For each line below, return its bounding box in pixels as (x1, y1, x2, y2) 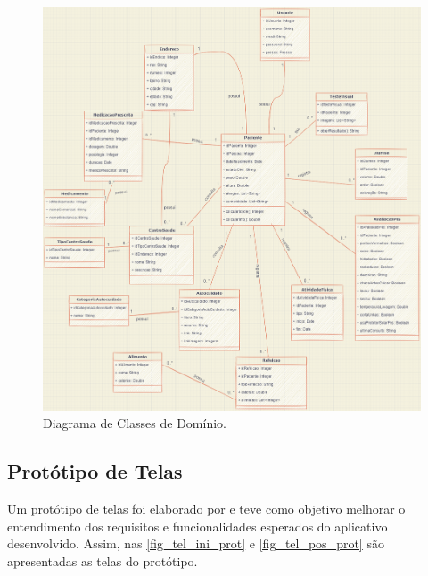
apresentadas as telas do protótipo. (7, 551, 198, 570)
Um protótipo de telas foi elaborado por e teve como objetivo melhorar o (7, 499, 406, 518)
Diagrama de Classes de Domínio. (43, 414, 226, 432)
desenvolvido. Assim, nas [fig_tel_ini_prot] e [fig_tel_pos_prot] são (7, 534, 384, 553)
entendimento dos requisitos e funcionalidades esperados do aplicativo (7, 516, 388, 535)
